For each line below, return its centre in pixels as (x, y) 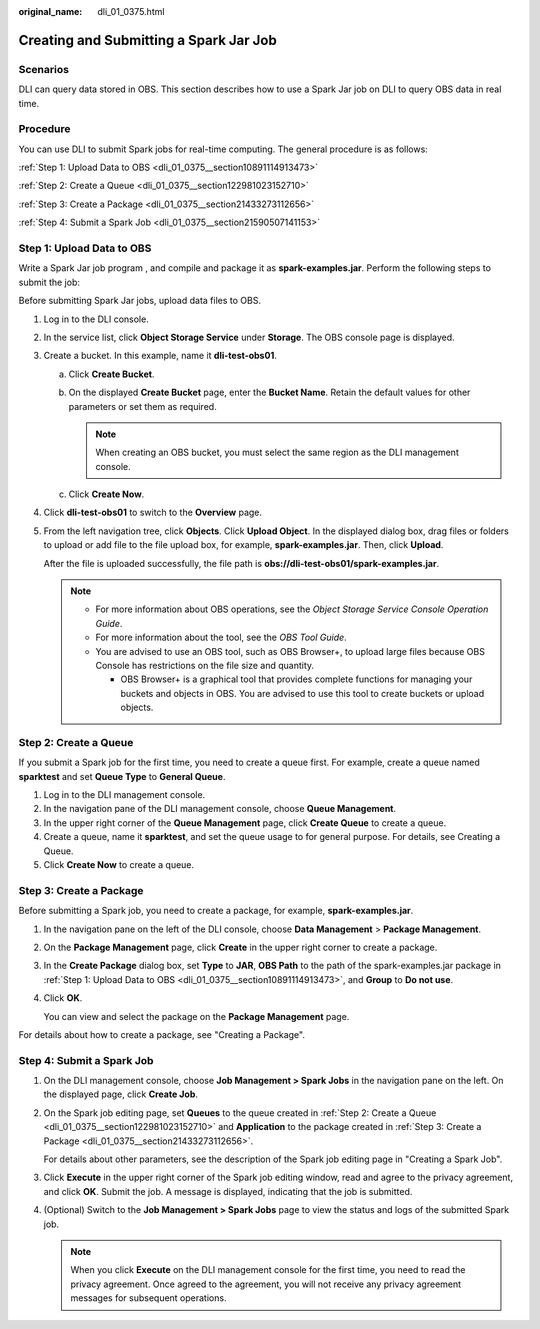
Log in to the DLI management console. (124, 795)
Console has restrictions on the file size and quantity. (205, 665)
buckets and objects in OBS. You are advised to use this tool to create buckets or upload (302, 693)
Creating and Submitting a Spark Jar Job (147, 40)
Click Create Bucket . (111, 374)
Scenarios (44, 69)
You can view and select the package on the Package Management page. (196, 1016)
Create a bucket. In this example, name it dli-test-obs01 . (160, 356)
